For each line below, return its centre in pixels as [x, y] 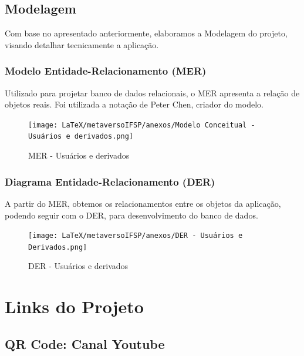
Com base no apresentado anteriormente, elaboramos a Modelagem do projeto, [146, 33]
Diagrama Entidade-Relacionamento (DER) [110, 181]
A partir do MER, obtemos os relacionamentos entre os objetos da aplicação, [143, 203]
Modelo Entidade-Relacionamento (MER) [106, 71]
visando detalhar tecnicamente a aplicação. [82, 44]
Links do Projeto [74, 306]
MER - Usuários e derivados [79, 155]
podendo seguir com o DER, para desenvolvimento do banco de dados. [131, 215]
